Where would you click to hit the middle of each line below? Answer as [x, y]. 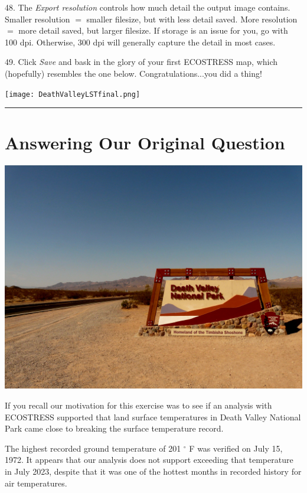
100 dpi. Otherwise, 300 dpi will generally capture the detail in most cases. [140, 42]
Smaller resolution [37, 19]
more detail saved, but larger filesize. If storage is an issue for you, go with [153, 30]
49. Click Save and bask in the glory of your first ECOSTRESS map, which [141, 62]
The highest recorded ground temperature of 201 [93, 448]
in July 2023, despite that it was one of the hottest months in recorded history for [153, 471]
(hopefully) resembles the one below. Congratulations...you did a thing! [133, 73]
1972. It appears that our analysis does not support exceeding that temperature [149, 460]
